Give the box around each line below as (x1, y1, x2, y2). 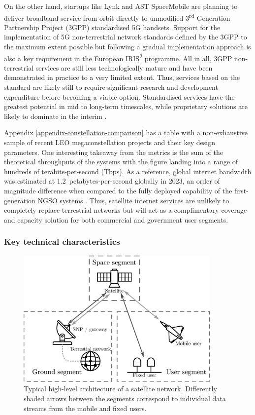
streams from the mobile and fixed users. (24, 403, 147, 413)
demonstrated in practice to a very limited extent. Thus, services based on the (4, 72, 240, 82)
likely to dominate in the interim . (4, 111, 107, 121)
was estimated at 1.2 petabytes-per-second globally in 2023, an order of (4, 176, 220, 186)
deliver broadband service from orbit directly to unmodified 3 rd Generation (4, 11, 230, 23)
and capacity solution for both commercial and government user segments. (4, 214, 228, 225)
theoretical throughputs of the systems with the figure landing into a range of (4, 156, 238, 167)
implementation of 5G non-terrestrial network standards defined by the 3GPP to (4, 32, 247, 42)
